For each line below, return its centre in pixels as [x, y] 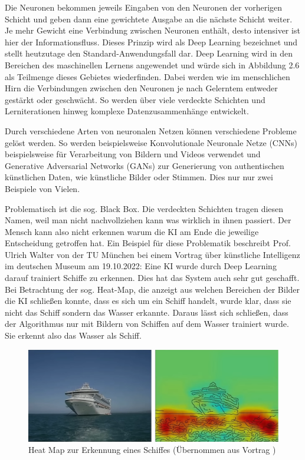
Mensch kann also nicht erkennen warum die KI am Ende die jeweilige [132, 231]
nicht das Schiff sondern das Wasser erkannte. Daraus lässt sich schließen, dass [147, 312]
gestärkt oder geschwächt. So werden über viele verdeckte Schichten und [135, 99]
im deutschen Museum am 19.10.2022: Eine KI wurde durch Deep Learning [141, 266]
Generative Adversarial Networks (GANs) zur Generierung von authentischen [145, 165]
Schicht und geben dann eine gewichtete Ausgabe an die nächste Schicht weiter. [149, 19]
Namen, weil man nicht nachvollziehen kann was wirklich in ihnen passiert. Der [148, 220]
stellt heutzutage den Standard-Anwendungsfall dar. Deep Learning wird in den [149, 53]
